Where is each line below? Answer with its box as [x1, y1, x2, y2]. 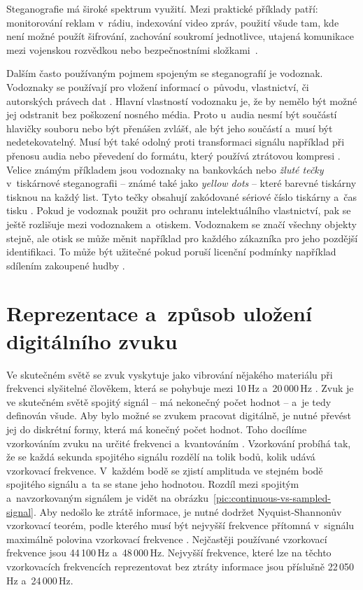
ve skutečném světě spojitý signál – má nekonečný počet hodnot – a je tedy [6, 394, 332, 409]
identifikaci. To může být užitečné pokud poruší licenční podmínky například [6, 244, 336, 259]
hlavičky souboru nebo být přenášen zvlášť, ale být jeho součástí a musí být [6, 120, 333, 135]
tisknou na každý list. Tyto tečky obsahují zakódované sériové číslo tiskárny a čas [6, 189, 357, 204]
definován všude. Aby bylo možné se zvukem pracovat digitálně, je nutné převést [6, 408, 352, 423]
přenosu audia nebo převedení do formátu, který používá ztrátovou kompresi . [6, 148, 341, 162]
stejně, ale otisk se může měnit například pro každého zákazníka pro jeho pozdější [6, 230, 358, 245]
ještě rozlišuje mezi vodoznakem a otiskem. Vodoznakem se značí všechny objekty [6, 216, 357, 231]
